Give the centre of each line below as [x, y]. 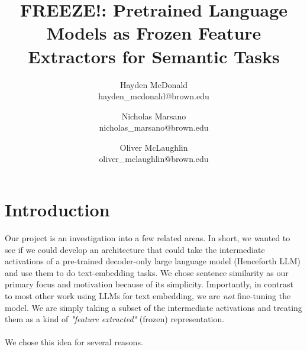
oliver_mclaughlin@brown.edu [154, 159]
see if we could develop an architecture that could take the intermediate [135, 249]
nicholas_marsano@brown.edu [154, 127]
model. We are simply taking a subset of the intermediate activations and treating [153, 307]
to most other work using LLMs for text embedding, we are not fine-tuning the [148, 295]
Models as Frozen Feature [154, 33]
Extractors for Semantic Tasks [154, 56]
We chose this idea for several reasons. [74, 342]
